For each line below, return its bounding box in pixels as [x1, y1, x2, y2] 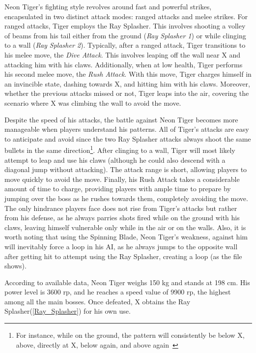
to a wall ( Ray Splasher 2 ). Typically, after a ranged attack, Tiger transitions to [4, 40, 246, 50]
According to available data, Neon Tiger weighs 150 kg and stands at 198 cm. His [4, 277, 250, 287]
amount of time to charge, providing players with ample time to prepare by [4, 183, 231, 194]
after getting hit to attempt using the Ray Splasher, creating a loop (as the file [4, 251, 242, 261]
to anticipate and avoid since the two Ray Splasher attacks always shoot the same [4, 133, 251, 144]
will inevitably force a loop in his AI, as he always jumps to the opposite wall [4, 241, 238, 251]
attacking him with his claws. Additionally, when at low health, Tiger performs [4, 59, 243, 69]
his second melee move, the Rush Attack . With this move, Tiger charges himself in [4, 69, 252, 79]
